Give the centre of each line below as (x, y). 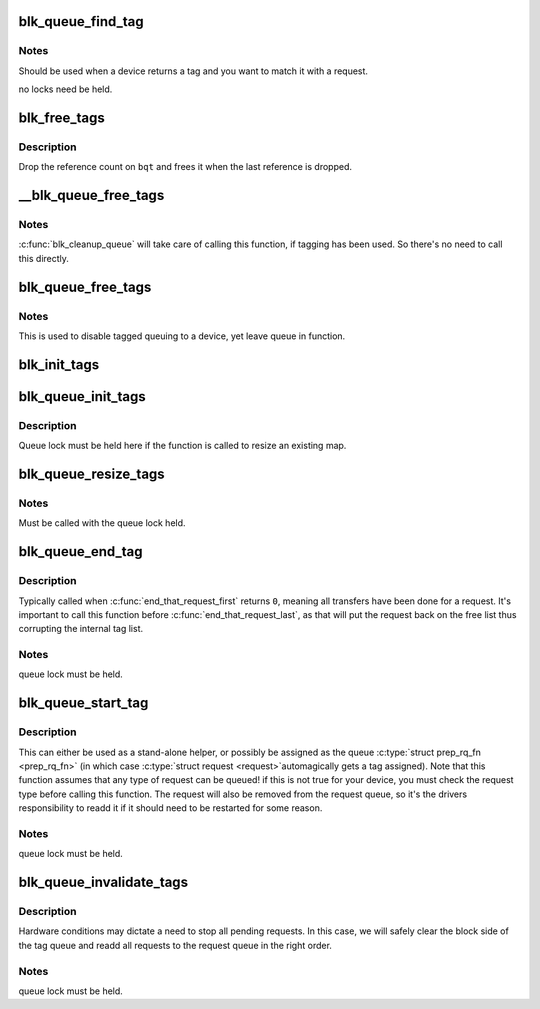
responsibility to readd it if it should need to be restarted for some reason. (170, 808)
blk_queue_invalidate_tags (103, 882)
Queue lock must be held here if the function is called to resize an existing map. (182, 446)
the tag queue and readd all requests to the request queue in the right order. (175, 945)
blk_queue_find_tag (81, 21)
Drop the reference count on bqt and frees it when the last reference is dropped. (185, 167)
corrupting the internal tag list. (81, 629)
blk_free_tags (61, 117)
